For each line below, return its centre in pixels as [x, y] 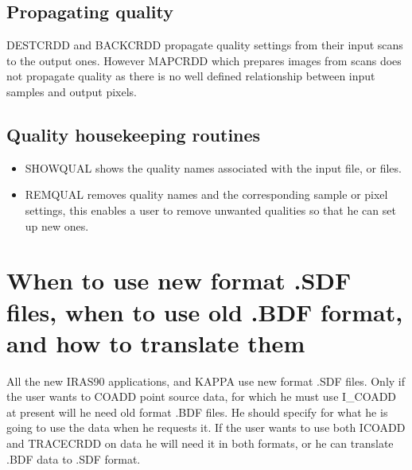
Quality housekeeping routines [134, 134]
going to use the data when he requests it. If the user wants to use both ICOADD [206, 427]
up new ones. [57, 225]
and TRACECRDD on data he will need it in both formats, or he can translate [200, 443]
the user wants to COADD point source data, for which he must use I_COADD [202, 396]
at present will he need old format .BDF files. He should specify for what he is [197, 412]
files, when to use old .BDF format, [205, 311]
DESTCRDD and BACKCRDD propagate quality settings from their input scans [205, 45]
